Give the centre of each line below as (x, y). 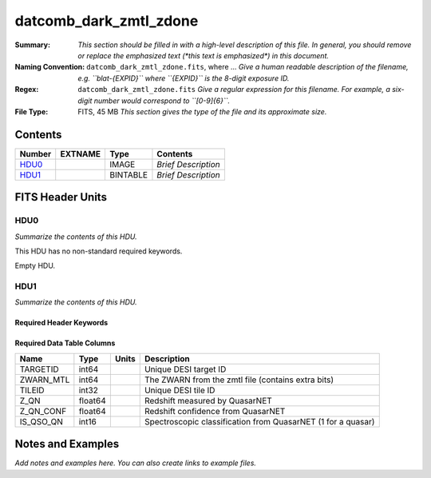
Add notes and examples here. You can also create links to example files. (136, 463)
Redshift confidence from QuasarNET (215, 411)
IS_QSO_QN (42, 421)
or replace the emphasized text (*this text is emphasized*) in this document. (204, 55)
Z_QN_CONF (43, 411)
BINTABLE (128, 174)
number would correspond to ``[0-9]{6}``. (162, 101)
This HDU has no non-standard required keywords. (99, 251)
